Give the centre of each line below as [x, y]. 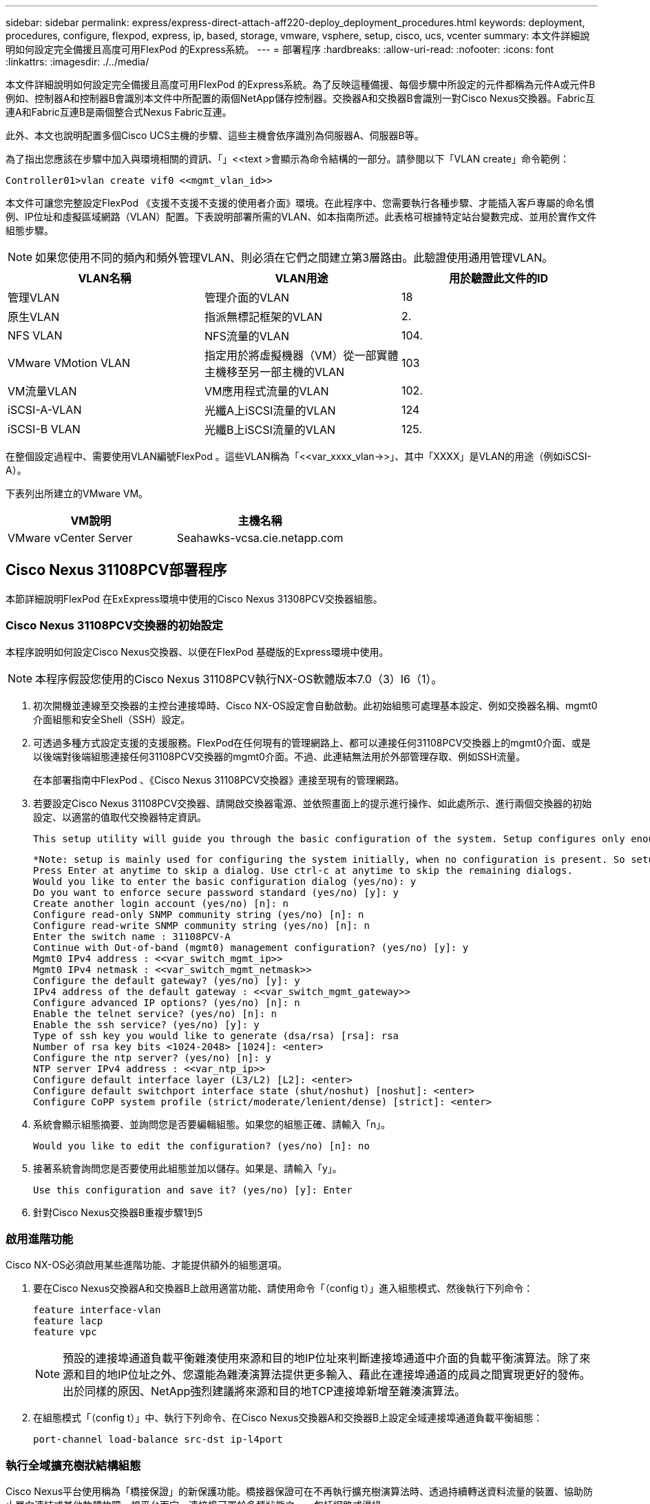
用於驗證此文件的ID [499, 278]
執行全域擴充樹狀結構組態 [73, 1465]
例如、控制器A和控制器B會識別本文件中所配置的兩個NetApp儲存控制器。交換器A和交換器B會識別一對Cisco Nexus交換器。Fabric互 [300, 98]
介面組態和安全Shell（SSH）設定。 [112, 719]
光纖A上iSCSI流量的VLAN [270, 410]
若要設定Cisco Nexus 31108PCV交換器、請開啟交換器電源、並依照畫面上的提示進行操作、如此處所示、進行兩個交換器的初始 [313, 803]
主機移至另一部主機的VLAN [274, 372]
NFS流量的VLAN [247, 336]
